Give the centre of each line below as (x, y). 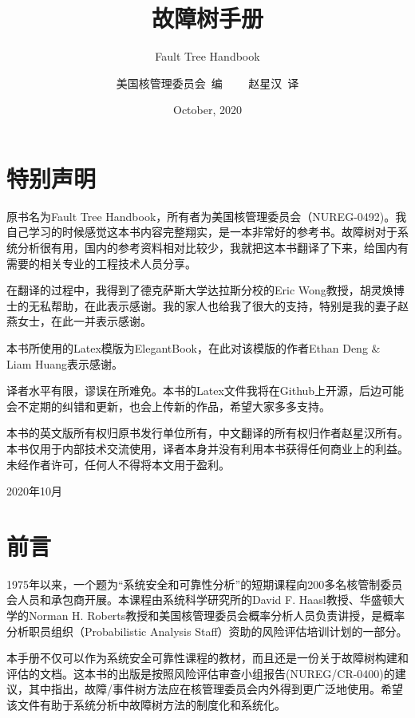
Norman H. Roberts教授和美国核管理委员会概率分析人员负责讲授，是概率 (217, 615)
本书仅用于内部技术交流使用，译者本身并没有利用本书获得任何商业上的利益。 (207, 448)
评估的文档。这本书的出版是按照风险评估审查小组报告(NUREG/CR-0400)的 (201, 673)
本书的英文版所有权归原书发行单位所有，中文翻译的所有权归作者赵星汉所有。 (207, 433)
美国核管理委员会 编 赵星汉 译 (207, 83)
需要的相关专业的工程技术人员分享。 (101, 263)
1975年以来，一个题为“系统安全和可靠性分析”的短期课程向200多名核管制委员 (205, 584)
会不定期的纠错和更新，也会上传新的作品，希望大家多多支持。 (168, 406)
